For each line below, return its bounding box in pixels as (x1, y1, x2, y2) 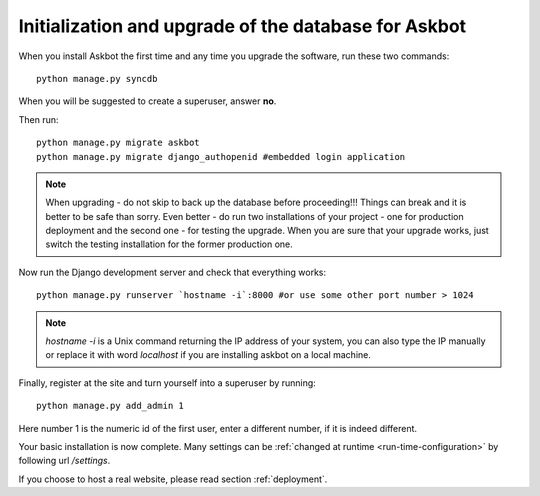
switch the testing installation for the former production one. (45, 238, 294, 250)
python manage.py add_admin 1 (36, 400, 185, 412)
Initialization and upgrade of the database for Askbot (18, 15, 467, 37)
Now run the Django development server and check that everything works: (18, 266, 327, 278)
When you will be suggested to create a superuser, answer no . (18, 95, 277, 107)
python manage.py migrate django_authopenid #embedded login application (36, 151, 406, 162)
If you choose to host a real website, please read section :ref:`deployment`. (18, 473, 328, 485)
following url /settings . (18, 455, 111, 467)
